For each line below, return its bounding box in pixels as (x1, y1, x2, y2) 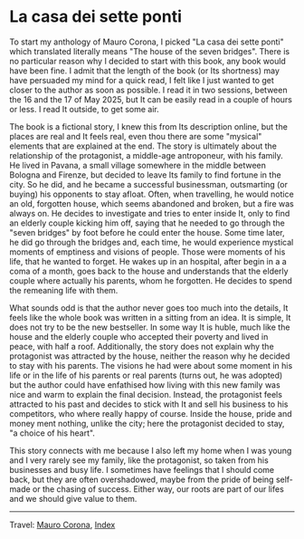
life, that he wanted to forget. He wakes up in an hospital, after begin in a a (9, 255, 287, 266)
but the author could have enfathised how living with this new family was (9, 379, 280, 390)
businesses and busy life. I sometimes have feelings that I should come (9, 464, 275, 475)
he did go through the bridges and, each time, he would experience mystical (9, 236, 294, 247)
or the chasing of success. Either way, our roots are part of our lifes (32, 483, 285, 495)
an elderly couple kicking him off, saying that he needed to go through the (9, 217, 285, 228)
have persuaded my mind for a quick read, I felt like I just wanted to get (9, 74, 274, 85)
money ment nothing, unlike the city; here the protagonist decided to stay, (9, 418, 285, 428)
